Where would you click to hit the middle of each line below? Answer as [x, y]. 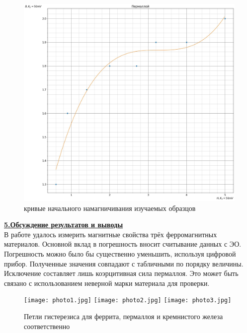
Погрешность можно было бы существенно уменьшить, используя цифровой [120, 254]
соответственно [47, 326]
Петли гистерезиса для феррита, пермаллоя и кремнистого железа [123, 316]
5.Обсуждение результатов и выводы [64, 225]
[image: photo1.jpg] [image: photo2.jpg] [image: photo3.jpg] [128, 300]
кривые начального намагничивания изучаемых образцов [110, 208]
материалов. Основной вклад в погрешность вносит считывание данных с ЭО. [123, 244]
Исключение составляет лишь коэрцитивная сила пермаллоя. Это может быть [121, 273]
